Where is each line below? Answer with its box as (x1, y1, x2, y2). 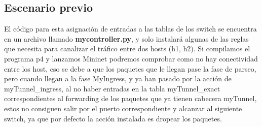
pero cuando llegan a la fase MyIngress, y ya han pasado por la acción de (4, 73, 232, 84)
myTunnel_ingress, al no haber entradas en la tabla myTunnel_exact (4, 83, 220, 93)
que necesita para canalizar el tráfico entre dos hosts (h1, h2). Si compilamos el (4, 43, 250, 54)
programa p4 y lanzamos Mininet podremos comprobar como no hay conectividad (4, 53, 258, 63)
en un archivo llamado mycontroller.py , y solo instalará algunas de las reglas (4, 33, 249, 44)
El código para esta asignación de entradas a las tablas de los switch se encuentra (4, 23, 257, 34)
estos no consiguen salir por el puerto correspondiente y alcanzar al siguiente (4, 103, 242, 113)
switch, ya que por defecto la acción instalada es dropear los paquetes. (4, 113, 222, 123)
